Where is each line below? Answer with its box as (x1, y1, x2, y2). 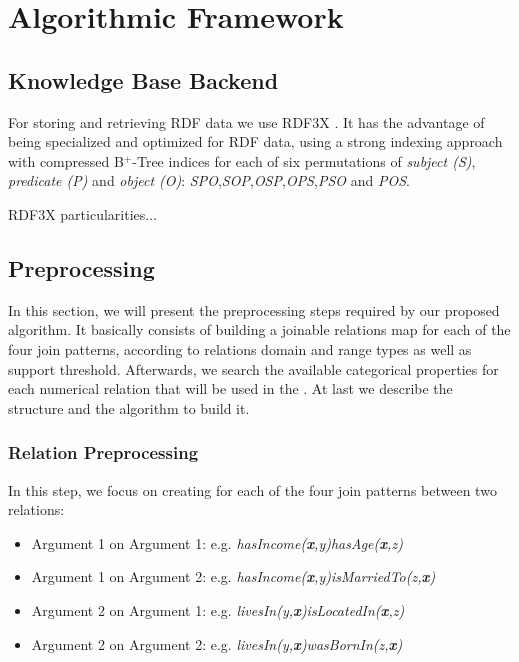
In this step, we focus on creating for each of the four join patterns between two (8, 479, 497, 500)
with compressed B (8, 150, 124, 171)
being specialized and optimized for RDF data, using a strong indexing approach (8, 131, 503, 152)
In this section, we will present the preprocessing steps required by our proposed (8, 299, 500, 320)
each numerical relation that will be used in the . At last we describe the (8, 378, 453, 399)
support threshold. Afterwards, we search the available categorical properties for (8, 358, 499, 379)
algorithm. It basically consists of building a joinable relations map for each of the (8, 319, 511, 340)
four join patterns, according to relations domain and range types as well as (8, 338, 472, 359)
